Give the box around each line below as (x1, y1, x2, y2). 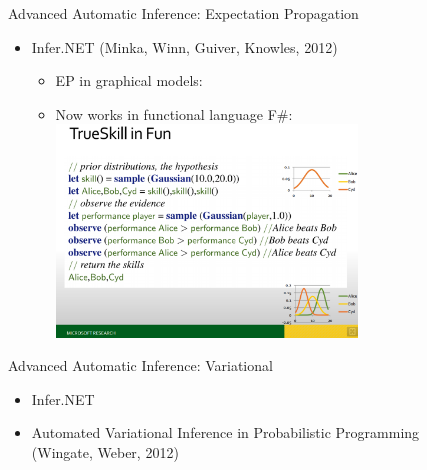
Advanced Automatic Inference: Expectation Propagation (8, 3, 359, 23)
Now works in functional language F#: (55, 103, 293, 124)
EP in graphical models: (55, 70, 203, 91)
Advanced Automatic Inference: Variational (8, 355, 273, 376)
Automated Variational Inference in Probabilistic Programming (31, 422, 420, 443)
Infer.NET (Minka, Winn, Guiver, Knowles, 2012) (31, 36, 338, 57)
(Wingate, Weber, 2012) (31, 441, 179, 462)
